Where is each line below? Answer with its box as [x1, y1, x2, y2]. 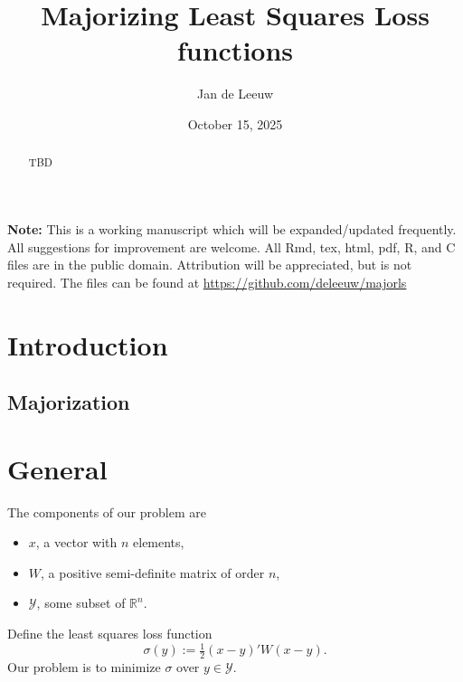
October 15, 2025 [187, 114, 283, 133]
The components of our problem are [7, 502, 206, 521]
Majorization [7, 388, 130, 416]
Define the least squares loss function [7, 623, 213, 642]
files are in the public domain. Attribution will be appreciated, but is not [7, 255, 412, 274]
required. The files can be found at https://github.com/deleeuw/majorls [7, 272, 407, 291]
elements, [133, 533, 184, 552]
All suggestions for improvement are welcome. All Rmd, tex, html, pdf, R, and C [7, 237, 456, 256]
